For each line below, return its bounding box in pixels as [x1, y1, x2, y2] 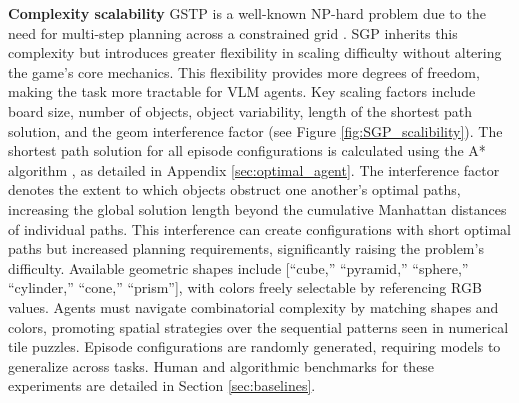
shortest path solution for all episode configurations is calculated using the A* [8, 140, 486, 161]
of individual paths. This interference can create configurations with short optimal [8, 218, 511, 239]
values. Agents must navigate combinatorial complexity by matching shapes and [8, 296, 499, 317]
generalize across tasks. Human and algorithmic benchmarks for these [8, 355, 435, 376]
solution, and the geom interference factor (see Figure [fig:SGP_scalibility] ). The [8, 120, 503, 141]
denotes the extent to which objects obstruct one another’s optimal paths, [8, 179, 461, 200]
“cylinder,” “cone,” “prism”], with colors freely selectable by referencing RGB [8, 277, 482, 298]
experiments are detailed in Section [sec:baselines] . [8, 375, 316, 396]
